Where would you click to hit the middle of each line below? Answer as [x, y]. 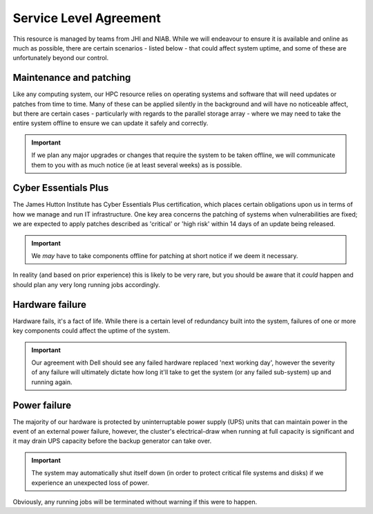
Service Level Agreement [87, 18]
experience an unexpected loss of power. [90, 483]
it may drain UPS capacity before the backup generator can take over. [112, 441]
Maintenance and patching [72, 78]
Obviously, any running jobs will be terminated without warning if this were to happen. [135, 502]
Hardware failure [49, 304]
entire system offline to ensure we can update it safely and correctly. [111, 123]
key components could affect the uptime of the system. [92, 331]
